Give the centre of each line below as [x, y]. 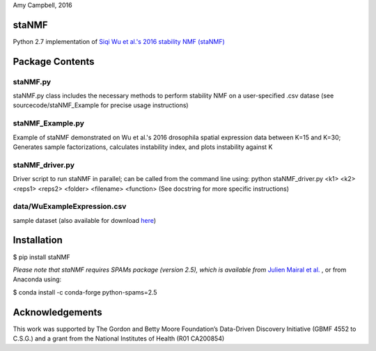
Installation [38, 240]
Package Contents [54, 62]
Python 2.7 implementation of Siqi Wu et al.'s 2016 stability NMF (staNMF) [119, 41]
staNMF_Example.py [49, 123]
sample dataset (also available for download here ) [85, 220]
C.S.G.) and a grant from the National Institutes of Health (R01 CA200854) [119, 338]
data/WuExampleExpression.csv [70, 207]
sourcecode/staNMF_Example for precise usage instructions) [101, 105]
